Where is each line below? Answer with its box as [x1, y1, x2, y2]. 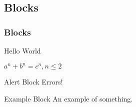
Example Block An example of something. [4, 93, 133, 103]
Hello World [4, 45, 41, 55]
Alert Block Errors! [4, 76, 63, 87]
